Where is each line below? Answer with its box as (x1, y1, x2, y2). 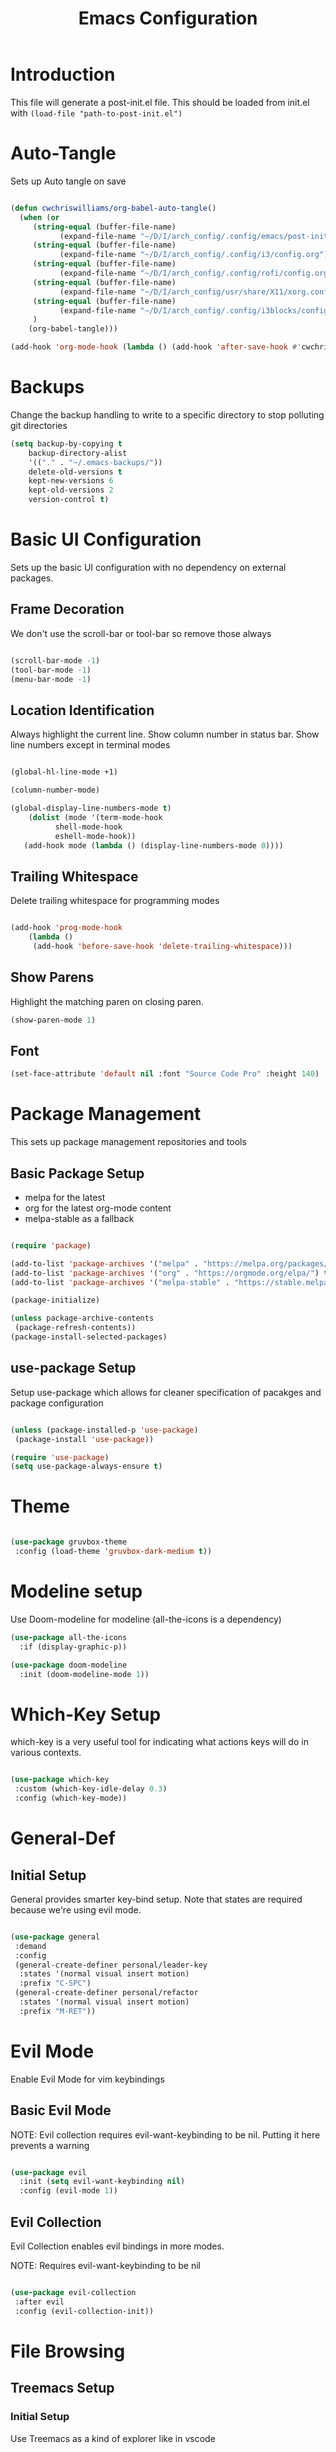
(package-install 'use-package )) (14, 1434, 155, 1444)
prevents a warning (10, 2139, 90, 2151)
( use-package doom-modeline (10, 1660, 128, 1670)
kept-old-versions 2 (28, 485, 114, 496)
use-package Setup (10, 1360, 137, 1377)
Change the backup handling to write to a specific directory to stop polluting (10, 408, 325, 421)
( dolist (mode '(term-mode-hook (28, 812, 163, 822)
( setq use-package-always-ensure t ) (10, 1462, 163, 1472)
